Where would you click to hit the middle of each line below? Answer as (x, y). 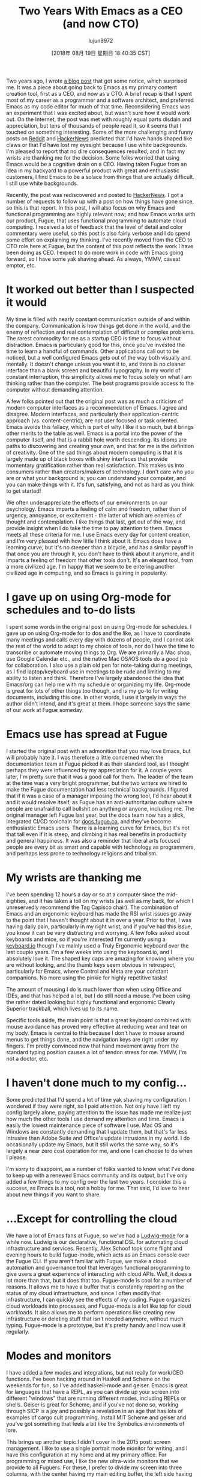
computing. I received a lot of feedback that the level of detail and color (94, 226)
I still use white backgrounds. (42, 183)
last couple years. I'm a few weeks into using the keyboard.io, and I (89, 952)
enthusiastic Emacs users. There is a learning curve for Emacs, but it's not (98, 828)
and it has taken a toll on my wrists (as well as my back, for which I (111, 901)
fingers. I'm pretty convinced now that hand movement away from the (92, 1046)
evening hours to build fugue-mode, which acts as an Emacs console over (98, 1255)
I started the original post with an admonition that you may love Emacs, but (98, 751)
